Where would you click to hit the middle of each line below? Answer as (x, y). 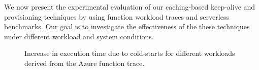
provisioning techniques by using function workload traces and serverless (117, 16)
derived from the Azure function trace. (85, 63)
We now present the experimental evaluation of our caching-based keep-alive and (130, 7)
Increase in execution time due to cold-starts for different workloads (130, 53)
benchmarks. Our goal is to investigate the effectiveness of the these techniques (127, 26)
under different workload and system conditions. (79, 36)
